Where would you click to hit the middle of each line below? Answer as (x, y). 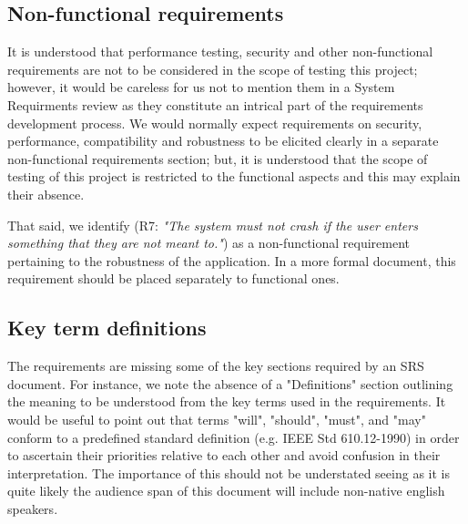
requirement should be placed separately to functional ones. (173, 278)
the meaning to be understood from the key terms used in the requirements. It (227, 401)
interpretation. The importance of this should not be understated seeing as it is (229, 473)
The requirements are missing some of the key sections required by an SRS (216, 366)
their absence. (46, 194)
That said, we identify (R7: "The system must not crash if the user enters (213, 225)
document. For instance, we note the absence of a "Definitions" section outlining (230, 383)
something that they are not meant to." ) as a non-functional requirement (209, 243)
